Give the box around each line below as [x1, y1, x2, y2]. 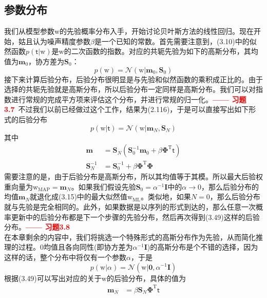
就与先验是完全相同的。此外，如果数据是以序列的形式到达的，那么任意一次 [4, 201, 256, 212]
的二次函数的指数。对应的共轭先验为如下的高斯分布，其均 [64, 46, 258, 57]
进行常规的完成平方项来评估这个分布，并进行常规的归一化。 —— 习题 [11, 94, 246, 104]
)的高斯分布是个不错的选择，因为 [147, 241, 258, 252]
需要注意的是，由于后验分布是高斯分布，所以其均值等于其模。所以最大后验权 [4, 171, 263, 182]
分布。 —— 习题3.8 [4, 221, 70, 232]
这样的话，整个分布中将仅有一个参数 [4, 251, 126, 262]
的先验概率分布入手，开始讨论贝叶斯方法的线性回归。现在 [60, 26, 254, 36]
